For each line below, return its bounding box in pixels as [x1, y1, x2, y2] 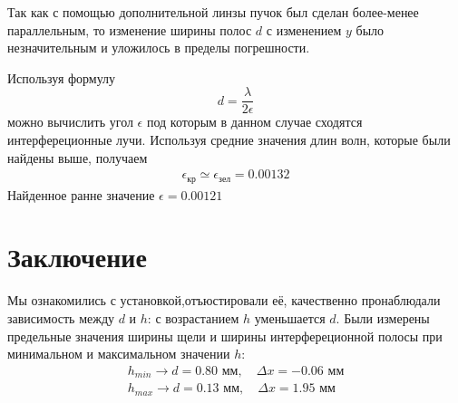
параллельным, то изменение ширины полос [7, 20, 252, 39]
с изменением [266, 20, 342, 39]
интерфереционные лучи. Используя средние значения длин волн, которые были [7, 130, 451, 149]
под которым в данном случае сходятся [146, 112, 363, 131]
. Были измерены [336, 309, 430, 328]
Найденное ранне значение [7, 185, 155, 204]
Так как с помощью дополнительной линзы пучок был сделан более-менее [7, 3, 419, 21]
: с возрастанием [147, 309, 239, 328]
